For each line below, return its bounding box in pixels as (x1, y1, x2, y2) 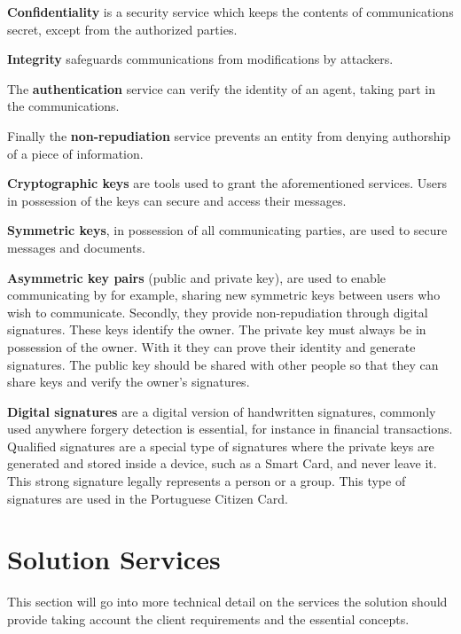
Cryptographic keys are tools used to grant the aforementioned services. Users (7, 174, 448, 192)
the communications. (7, 97, 120, 115)
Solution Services (7, 541, 221, 577)
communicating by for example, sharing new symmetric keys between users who (7, 286, 441, 304)
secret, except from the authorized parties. (7, 20, 238, 38)
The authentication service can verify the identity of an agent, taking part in (7, 79, 435, 98)
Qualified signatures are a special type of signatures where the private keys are (7, 436, 434, 455)
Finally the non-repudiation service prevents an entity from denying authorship (7, 126, 451, 145)
